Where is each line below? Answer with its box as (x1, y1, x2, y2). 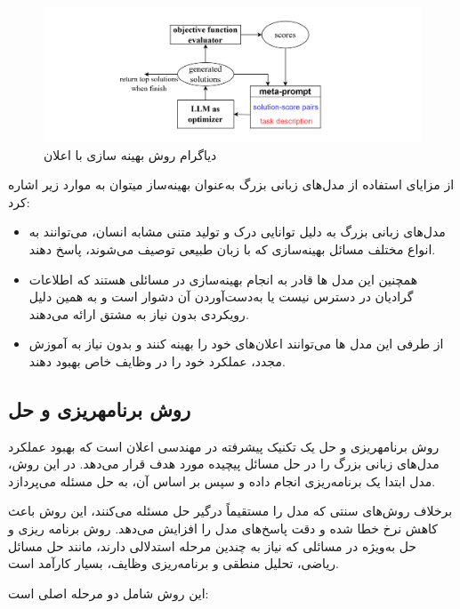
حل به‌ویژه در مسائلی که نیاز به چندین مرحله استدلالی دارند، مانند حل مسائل (8, 536, 416, 555)
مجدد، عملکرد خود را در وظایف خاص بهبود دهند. (28, 351, 286, 370)
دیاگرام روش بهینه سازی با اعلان (44, 145, 217, 164)
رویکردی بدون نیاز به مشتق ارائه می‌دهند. (28, 304, 249, 323)
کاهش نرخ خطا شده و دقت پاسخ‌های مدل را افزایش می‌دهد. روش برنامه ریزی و (8, 519, 439, 538)
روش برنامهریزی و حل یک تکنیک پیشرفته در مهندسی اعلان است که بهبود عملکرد (8, 437, 440, 455)
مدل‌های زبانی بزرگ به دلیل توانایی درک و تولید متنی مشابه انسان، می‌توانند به (28, 222, 446, 241)
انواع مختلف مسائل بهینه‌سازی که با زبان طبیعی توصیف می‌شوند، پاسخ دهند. (28, 239, 436, 258)
